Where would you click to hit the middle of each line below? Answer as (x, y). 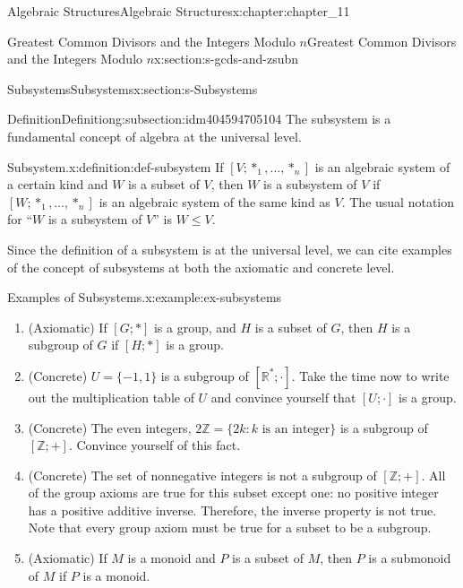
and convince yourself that (283, 397)
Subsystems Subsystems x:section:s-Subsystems (133, 88)
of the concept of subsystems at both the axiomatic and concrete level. (201, 267)
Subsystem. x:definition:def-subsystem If (116, 166)
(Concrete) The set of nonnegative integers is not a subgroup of (202, 475)
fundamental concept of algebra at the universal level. (154, 136)
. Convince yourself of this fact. (154, 445)
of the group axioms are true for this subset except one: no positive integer (233, 493)
